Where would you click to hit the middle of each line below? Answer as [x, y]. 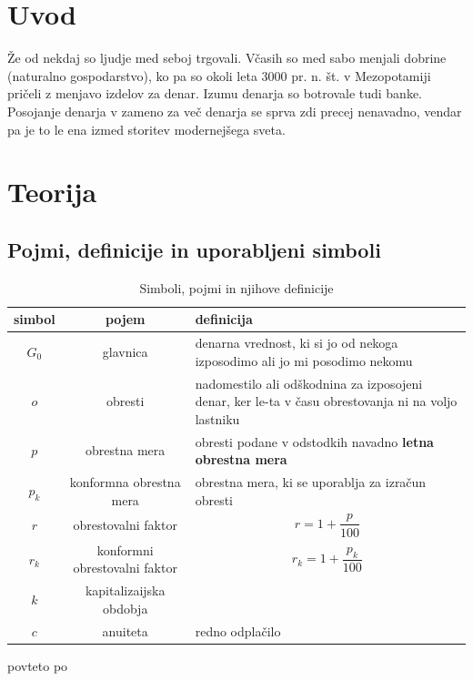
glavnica [125, 351]
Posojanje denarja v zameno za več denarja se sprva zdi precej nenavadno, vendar [235, 111]
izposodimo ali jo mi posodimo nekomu [304, 360]
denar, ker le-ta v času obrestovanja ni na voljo [326, 401]
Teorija [52, 192]
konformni [125, 549]
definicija [224, 319]
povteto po [38, 665]
